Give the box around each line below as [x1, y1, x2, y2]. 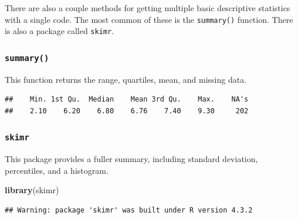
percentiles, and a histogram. [5, 164, 109, 176]
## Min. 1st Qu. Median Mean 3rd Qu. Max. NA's [5, 95, 249, 104]
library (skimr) [5, 184, 59, 196]
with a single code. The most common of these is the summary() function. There [5, 13, 293, 25]
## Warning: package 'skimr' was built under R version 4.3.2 [5, 206, 253, 215]
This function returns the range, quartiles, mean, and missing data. [5, 73, 247, 85]
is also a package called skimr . [5, 25, 114, 37]
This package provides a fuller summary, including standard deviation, [5, 153, 258, 165]
